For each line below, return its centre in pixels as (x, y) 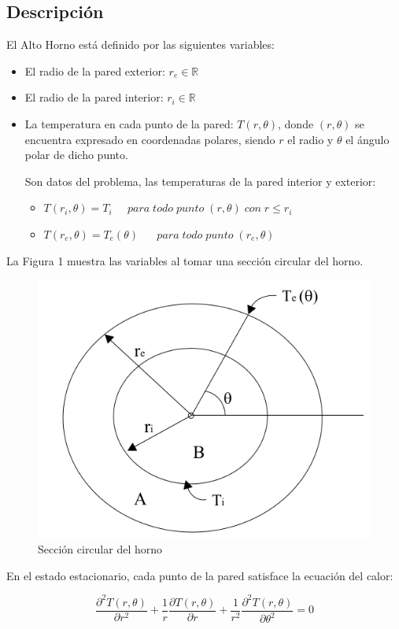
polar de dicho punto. (76, 155)
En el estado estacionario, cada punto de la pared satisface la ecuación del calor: (200, 575)
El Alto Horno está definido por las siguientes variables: (140, 44)
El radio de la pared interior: (94, 97)
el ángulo (368, 139)
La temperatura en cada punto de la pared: (129, 123)
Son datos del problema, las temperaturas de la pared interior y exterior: (200, 181)
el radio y (310, 139)
